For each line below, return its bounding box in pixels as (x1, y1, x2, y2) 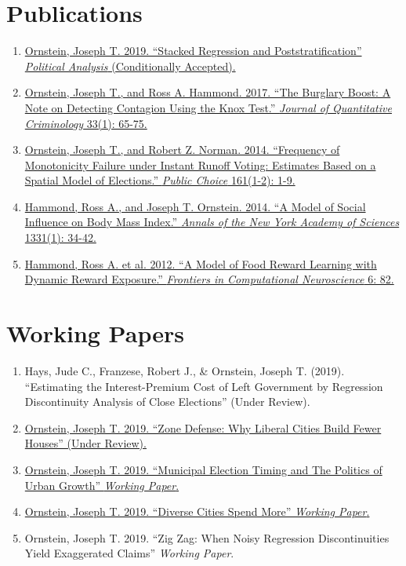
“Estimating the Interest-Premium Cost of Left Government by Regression (24, 378, 383, 394)
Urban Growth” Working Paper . (24, 477, 179, 493)
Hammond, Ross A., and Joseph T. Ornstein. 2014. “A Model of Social (24, 198, 366, 214)
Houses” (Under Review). (24, 435, 147, 451)
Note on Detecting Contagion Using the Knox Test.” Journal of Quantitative (24, 99, 392, 115)
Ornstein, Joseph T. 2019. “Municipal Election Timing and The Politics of (24, 461, 382, 477)
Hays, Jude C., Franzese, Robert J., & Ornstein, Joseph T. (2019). (24, 362, 345, 378)
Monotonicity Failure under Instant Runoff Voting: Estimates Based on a (24, 156, 376, 173)
